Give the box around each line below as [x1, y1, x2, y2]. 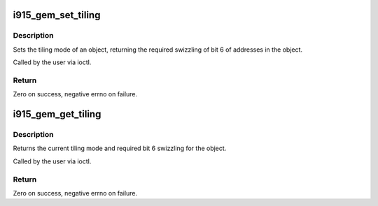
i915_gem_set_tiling [13, 9, 101, 21]
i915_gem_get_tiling [13, 108, 101, 120]
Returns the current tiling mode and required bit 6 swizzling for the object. [13, 144, 227, 153]
